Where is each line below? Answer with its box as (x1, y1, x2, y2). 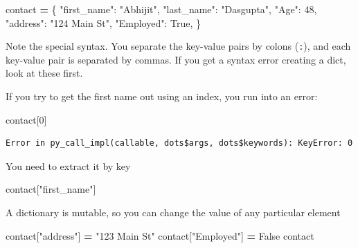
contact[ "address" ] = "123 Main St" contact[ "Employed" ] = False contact (6, 228, 314, 242)
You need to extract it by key (6, 158, 131, 173)
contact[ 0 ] (6, 112, 47, 126)
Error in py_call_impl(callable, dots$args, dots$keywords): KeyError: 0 (6, 138, 353, 149)
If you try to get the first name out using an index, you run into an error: (6, 89, 318, 104)
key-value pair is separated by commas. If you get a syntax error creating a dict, (6, 52, 346, 66)
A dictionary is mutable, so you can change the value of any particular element (6, 205, 341, 219)
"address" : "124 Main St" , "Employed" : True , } (6, 15, 201, 30)
